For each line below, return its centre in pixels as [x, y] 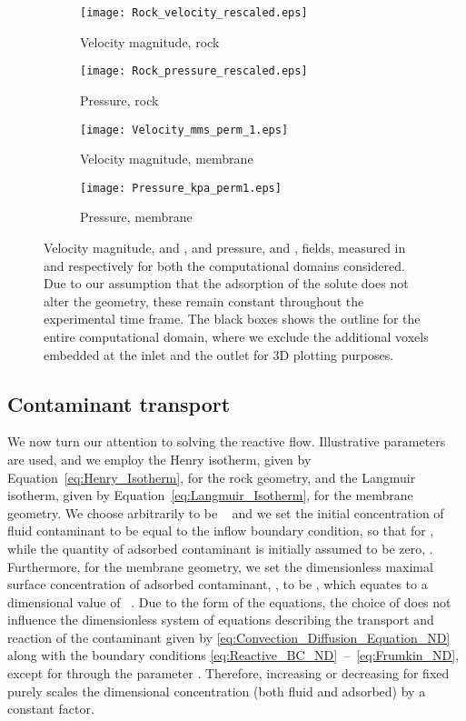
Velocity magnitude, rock [150, 41]
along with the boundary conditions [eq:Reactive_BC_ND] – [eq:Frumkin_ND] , [233, 655]
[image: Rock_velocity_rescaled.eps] [194, 13]
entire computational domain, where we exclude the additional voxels [236, 336]
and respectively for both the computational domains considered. [224, 265]
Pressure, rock [119, 100]
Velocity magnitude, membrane [167, 159]
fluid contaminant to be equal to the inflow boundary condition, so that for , [221, 531]
